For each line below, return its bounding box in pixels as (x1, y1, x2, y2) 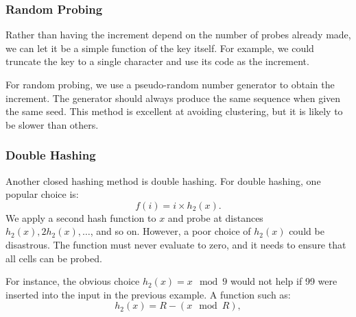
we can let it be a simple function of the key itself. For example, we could (5, 40, 314, 55)
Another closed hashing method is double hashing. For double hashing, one (5, 173, 321, 188)
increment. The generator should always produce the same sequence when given (5, 90, 341, 105)
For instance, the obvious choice (5, 274, 140, 288)
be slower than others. (5, 117, 99, 131)
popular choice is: (5, 187, 79, 201)
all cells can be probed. (5, 251, 102, 265)
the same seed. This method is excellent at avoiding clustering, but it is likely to (5, 104, 343, 118)
